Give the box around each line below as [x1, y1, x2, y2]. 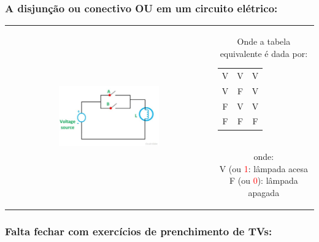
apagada [248, 186, 280, 199]
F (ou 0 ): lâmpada [229, 174, 298, 187]
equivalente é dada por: [220, 47, 308, 59]
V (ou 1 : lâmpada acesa [219, 162, 309, 175]
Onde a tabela [237, 34, 291, 47]
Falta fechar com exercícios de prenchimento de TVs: [5, 223, 272, 238]
